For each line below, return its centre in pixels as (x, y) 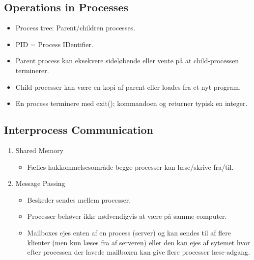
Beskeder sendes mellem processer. (79, 199)
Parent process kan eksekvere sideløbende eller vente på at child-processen (127, 61)
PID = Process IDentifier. (54, 44)
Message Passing (40, 183)
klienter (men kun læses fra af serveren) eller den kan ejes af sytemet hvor (139, 242)
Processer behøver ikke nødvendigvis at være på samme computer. (127, 216)
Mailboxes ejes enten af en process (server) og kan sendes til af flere (129, 232)
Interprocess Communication (79, 130)
